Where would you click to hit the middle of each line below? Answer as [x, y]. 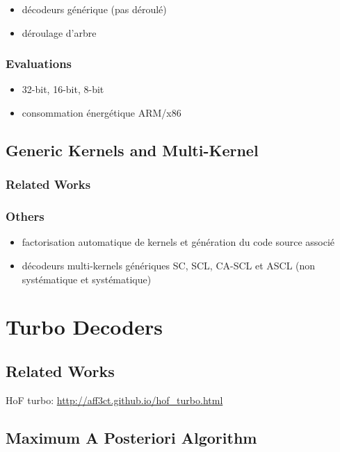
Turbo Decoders [84, 327]
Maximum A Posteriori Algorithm [131, 437]
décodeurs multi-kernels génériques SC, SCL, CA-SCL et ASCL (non [169, 266]
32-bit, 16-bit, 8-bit [63, 89]
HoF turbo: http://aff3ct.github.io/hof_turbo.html [114, 400]
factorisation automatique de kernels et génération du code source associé [178, 242]
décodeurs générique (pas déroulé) [94, 9]
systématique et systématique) [87, 279]
